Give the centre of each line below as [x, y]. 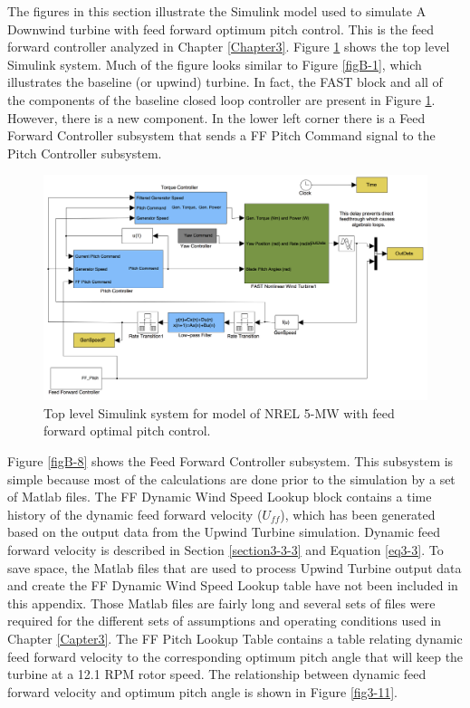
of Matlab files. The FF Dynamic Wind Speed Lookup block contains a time [220, 497]
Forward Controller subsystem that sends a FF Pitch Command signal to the [221, 135]
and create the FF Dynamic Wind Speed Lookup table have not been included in [233, 585]
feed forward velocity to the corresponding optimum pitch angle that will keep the [235, 656]
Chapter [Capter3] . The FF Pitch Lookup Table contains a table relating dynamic [235, 638]
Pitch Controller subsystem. [85, 153]
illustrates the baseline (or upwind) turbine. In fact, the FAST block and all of [225, 82]
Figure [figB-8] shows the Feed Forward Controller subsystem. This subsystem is [230, 460]
